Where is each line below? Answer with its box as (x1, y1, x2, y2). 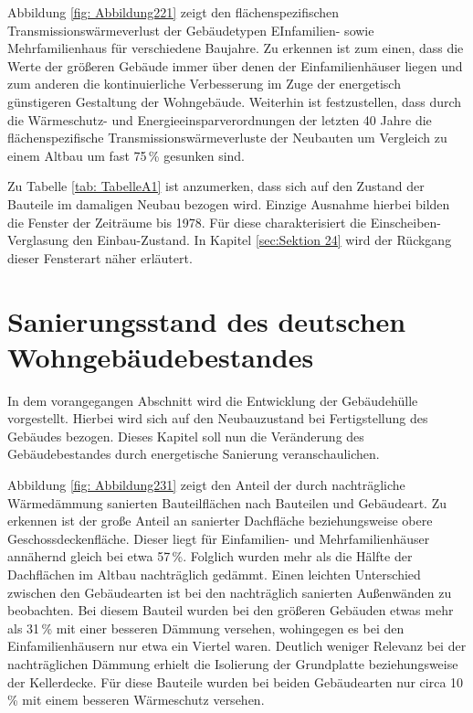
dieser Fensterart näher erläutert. (7, 248, 193, 267)
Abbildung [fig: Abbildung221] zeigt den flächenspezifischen (7, 3, 340, 21)
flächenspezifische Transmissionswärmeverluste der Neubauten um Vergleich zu (7, 128, 447, 147)
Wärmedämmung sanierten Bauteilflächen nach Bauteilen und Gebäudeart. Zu (7, 493, 447, 512)
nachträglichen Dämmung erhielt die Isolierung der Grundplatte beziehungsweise (7, 654, 458, 673)
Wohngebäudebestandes (7, 337, 314, 375)
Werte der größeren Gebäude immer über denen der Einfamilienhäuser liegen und (7, 56, 463, 75)
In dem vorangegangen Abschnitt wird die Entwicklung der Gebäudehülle (7, 390, 418, 410)
